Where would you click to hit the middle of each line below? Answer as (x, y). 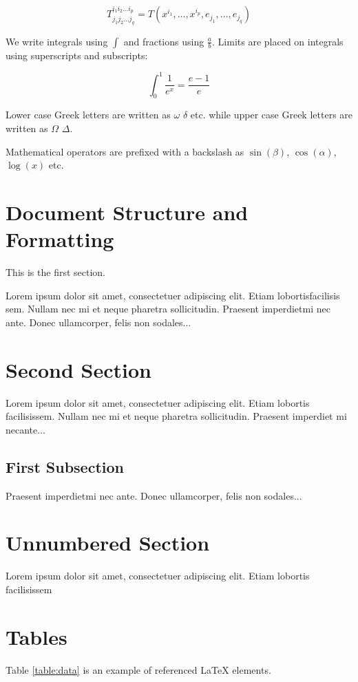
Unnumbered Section (108, 543)
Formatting (60, 239)
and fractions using (164, 41)
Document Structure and (127, 212)
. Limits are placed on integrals (278, 41)
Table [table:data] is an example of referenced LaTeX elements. (138, 669)
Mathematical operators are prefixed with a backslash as (125, 151)
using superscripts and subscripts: (77, 55)
